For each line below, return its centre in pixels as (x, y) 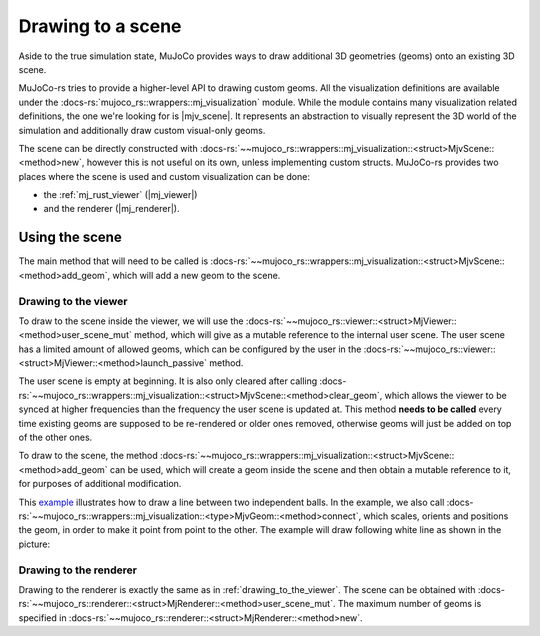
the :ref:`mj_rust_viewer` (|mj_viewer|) (120, 195)
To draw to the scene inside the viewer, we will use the (131, 321)
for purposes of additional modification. (100, 484)
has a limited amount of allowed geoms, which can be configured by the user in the (190, 349)
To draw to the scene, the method (88, 456)
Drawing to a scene (100, 26)
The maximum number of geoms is (409, 604)
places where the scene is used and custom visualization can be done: (164, 176)
